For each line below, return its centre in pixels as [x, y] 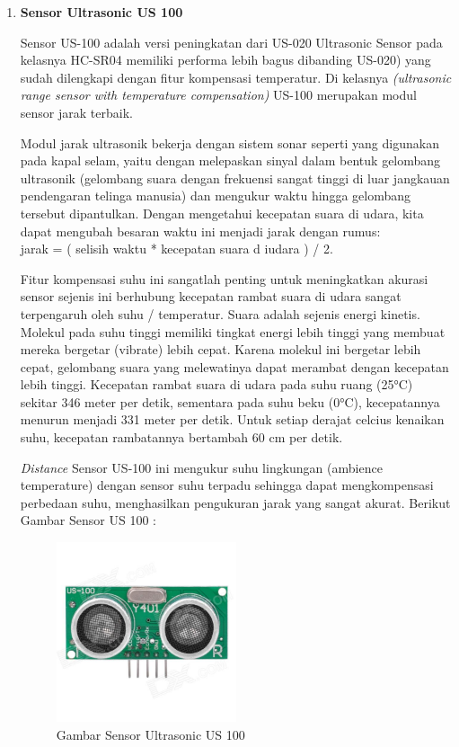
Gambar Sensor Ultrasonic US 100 [150, 734]
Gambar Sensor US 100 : [88, 520]
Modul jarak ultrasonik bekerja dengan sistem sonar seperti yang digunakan [229, 142]
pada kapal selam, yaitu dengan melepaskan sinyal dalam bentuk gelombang [230, 160]
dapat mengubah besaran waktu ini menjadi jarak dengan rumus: [200, 231]
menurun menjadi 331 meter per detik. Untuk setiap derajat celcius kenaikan [232, 419]
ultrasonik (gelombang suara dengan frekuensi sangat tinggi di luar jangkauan [235, 178]
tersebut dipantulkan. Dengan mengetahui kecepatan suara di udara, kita [222, 213]
